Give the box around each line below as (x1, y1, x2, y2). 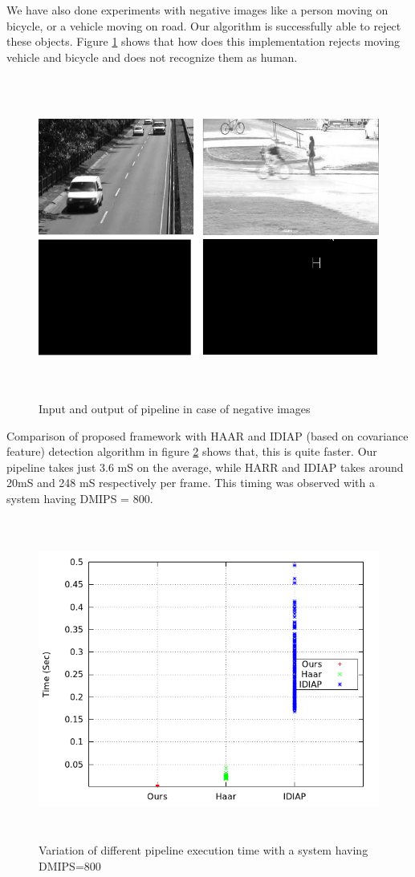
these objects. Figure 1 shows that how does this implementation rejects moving (6, 33, 400, 50)
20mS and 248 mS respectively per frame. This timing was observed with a (6, 474, 375, 491)
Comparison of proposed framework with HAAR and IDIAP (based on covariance (6, 427, 409, 444)
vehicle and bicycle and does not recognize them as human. (6, 48, 298, 65)
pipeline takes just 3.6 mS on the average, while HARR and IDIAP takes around (6, 458, 404, 475)
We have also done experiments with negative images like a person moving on (6, 2, 389, 18)
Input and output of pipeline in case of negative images (39, 400, 311, 416)
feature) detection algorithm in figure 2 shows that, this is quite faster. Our (6, 443, 377, 460)
